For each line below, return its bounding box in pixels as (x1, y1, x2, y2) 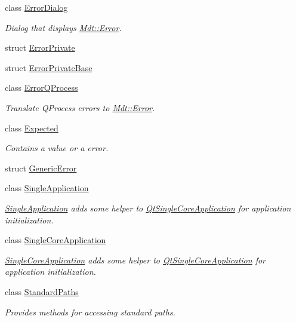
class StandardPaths (5, 285, 79, 298)
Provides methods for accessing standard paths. (5, 305, 175, 318)
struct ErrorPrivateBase (5, 61, 92, 73)
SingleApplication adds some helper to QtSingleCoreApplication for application (5, 201, 291, 214)
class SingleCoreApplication (5, 234, 106, 246)
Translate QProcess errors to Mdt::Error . (5, 101, 155, 114)
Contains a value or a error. (5, 142, 109, 154)
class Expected (5, 121, 58, 134)
